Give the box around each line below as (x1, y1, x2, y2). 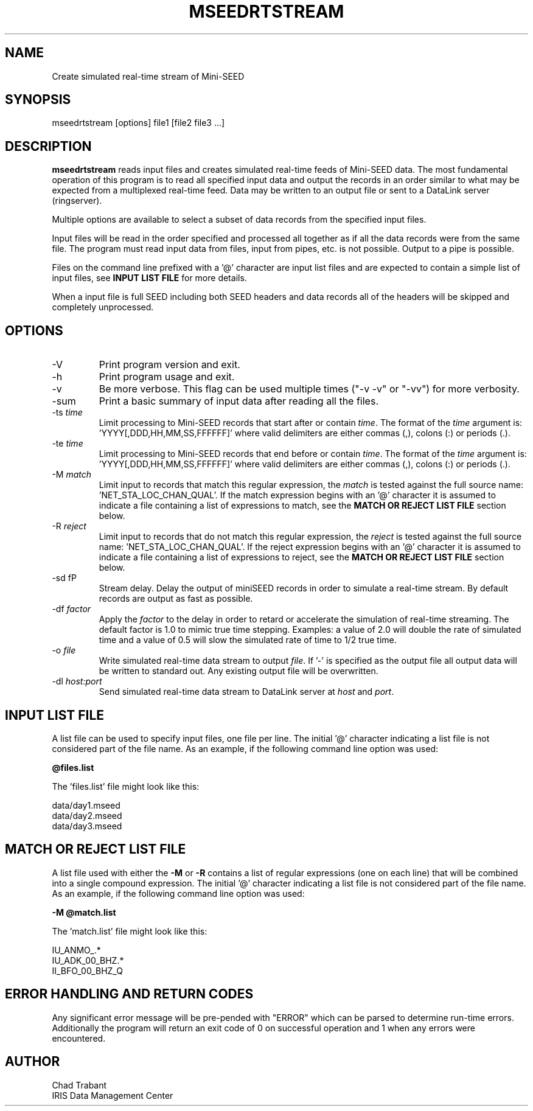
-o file (52, 645, 76, 656)
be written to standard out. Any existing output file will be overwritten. (99, 666, 378, 677)
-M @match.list (52, 907, 116, 918)
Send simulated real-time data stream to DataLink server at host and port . (99, 686, 394, 697)
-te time (52, 438, 83, 449)
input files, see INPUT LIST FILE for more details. (52, 273, 247, 284)
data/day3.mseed (52, 820, 122, 831)
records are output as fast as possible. (99, 593, 253, 604)
